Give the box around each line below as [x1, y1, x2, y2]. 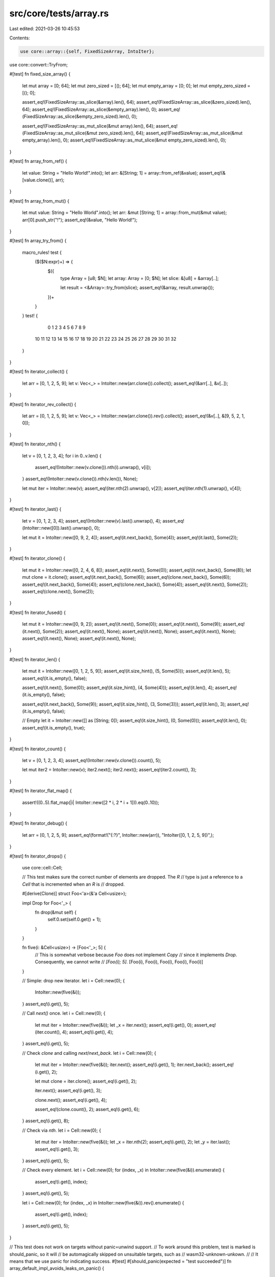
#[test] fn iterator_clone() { [9, 555, 66, 561]
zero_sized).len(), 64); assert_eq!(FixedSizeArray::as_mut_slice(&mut [98, 130, 243, 136]
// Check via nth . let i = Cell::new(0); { [22, 1127, 101, 1133]
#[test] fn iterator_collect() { [9, 368, 68, 375]
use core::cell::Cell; [22, 864, 63, 870]
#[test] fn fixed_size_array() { [9, 71, 71, 77]
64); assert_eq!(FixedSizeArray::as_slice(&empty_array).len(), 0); [22, 106, 157, 112]
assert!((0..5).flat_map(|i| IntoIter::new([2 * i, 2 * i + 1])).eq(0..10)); [22, 799, 159, 806]
